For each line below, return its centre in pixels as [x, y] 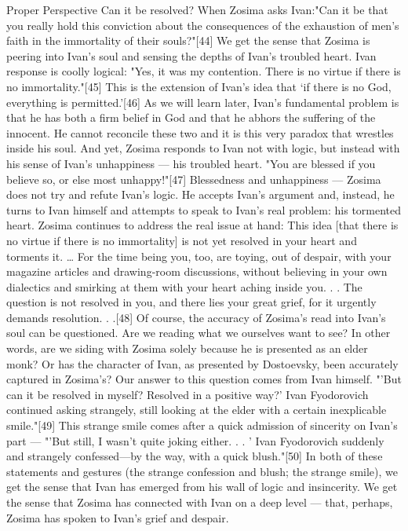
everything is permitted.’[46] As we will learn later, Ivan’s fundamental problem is [203, 102]
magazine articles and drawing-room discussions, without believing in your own [197, 271]
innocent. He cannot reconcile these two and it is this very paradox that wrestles [200, 132]
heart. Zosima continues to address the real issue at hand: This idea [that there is [202, 225]
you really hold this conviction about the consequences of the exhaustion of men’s [203, 25]
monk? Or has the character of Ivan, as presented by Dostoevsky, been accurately [202, 363]
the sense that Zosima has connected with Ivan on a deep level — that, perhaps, [200, 502]
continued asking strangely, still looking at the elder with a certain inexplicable [197, 410]
